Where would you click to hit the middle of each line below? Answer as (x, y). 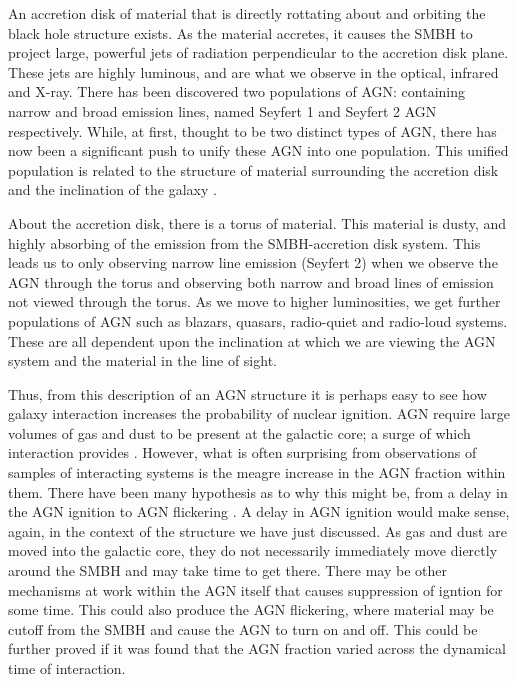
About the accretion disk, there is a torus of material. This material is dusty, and (257, 222)
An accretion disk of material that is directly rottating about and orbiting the (247, 13)
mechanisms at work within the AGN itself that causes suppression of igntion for (255, 589)
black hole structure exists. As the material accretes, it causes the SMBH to (240, 32)
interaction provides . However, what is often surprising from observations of (242, 452)
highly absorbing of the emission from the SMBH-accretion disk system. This (244, 242)
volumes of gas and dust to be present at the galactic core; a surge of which (239, 432)
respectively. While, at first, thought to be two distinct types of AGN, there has (252, 130)
